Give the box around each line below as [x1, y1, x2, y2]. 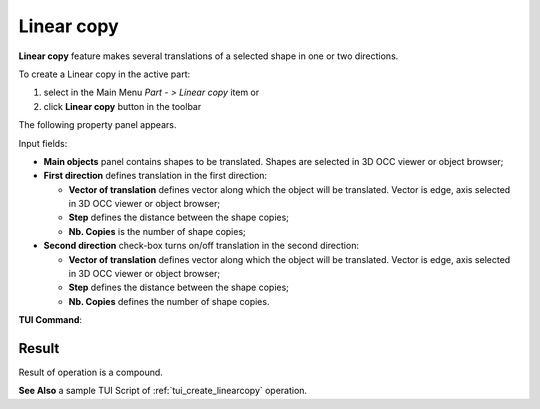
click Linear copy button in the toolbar [43, 100, 202, 112]
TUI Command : [18, 314, 83, 326]
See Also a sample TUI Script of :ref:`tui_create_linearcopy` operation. [18, 385, 308, 397]
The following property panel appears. [18, 119, 177, 131]
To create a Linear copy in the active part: [18, 68, 191, 80]
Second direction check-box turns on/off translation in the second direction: [43, 240, 360, 252]
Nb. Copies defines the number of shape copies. [68, 295, 270, 307]
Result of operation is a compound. [18, 366, 164, 379]
